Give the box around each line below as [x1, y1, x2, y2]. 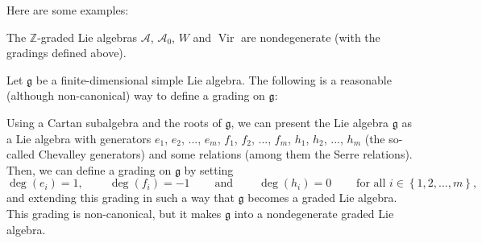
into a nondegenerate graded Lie [234, 204, 394, 221]
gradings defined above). [6, 44, 127, 61]
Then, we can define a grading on [6, 161, 172, 178]
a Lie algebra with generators [6, 130, 152, 146]
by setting [184, 161, 234, 178]
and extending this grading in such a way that [6, 189, 235, 206]
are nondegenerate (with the [241, 28, 380, 45]
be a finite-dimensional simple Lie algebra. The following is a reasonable [35, 71, 392, 88]
